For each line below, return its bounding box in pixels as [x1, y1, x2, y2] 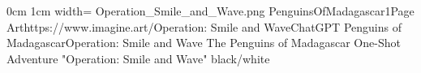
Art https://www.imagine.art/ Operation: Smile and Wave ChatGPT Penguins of [6, 18, 402, 35]
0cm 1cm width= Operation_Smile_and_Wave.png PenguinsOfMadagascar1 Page [6, 2, 415, 19]
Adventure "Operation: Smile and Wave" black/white [6, 49, 270, 67]
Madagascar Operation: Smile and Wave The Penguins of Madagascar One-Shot [6, 34, 401, 51]
